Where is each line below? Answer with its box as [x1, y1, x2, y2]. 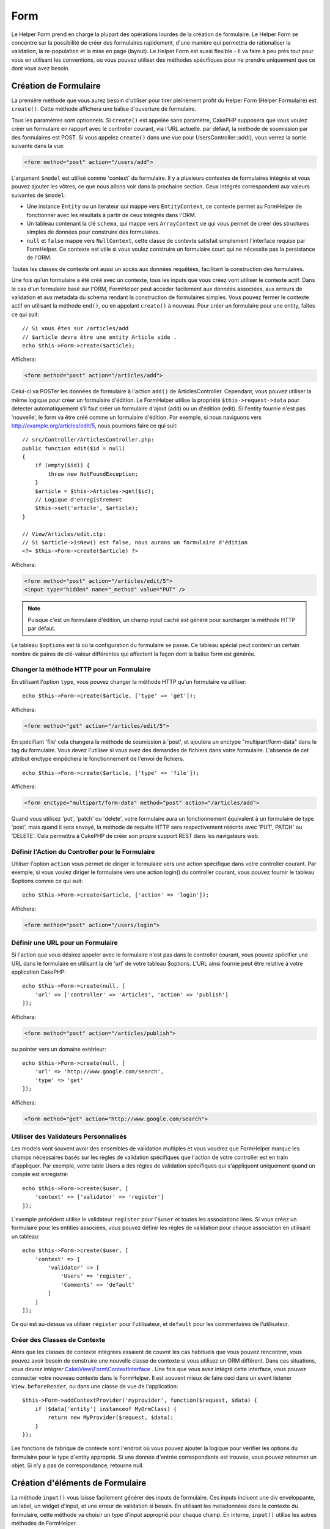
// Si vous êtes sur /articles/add [22, 325, 129, 332]
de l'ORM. [26, 254, 52, 261]
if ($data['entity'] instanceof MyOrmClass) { [34, 1405, 177, 1412]
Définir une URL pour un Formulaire [11, 938, 119, 947]
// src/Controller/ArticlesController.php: [22, 436, 155, 443]
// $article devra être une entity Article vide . [22, 333, 177, 341]
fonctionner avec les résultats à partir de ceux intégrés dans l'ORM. [26, 211, 197, 218]
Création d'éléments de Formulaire [11, 1478, 147, 1488]
